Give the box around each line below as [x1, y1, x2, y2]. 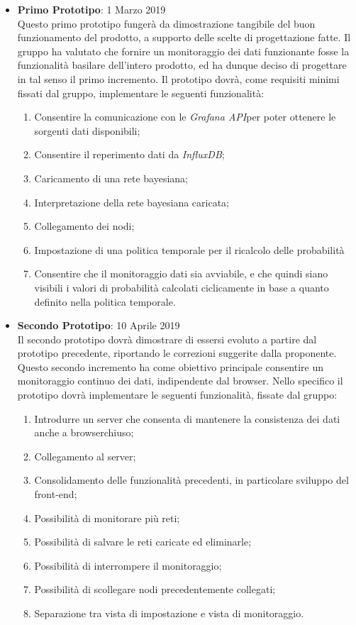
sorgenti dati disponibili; [34, 123, 140, 138]
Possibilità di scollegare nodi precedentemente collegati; [34, 582, 276, 597]
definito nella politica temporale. [34, 294, 176, 309]
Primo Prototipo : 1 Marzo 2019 [17, 2, 166, 16]
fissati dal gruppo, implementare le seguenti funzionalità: [17, 85, 265, 100]
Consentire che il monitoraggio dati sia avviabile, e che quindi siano [34, 266, 328, 281]
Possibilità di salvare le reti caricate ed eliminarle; [34, 534, 252, 549]
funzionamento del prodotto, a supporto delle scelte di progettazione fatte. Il [17, 30, 351, 45]
